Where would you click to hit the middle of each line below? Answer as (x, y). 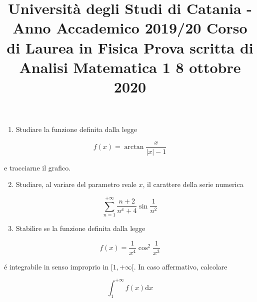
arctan (134, 147)
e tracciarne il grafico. (37, 167)
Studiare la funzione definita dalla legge (76, 129)
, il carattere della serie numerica (193, 184)
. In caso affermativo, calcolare (180, 266)
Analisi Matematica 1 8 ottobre (130, 67)
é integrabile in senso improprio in (56, 266)
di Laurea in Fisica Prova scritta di (130, 47)
